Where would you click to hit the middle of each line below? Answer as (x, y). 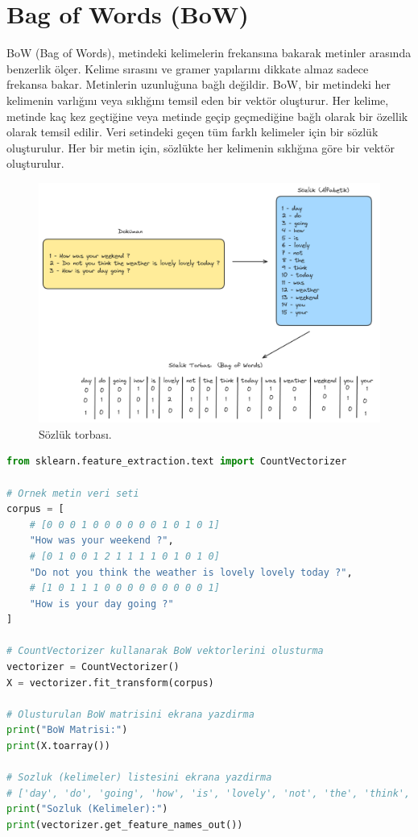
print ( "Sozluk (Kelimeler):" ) (87, 809)
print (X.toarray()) (58, 746)
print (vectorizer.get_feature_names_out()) (125, 825)
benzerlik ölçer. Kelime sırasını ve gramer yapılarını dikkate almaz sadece (188, 68)
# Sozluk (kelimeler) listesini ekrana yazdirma (139, 778)
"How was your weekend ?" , (101, 541)
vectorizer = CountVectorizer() (93, 667)
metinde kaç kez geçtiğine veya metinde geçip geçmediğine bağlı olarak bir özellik (207, 116)
